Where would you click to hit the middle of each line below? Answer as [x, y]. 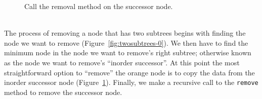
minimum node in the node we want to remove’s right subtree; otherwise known [128, 53]
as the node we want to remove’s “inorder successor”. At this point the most [122, 62]
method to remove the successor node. [63, 92]
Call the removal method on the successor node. [99, 6]
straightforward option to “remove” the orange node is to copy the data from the [129, 72]
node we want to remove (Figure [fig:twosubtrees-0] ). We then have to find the [126, 42]
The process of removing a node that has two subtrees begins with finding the [125, 33]
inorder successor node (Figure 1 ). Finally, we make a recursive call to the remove [131, 82]
